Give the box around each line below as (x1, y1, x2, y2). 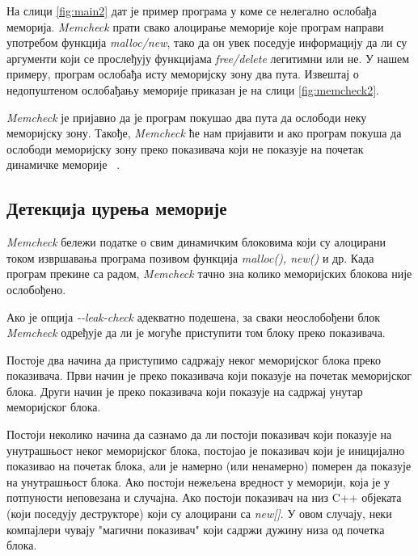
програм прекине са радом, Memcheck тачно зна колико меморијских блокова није (6, 265, 412, 282)
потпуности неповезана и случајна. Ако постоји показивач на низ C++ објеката (6, 489, 402, 506)
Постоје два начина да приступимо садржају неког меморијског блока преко (6, 351, 381, 368)
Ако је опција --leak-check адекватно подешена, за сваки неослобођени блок (6, 308, 381, 325)
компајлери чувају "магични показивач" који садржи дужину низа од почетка (6, 520, 385, 537)
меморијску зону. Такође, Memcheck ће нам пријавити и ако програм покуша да (6, 124, 402, 141)
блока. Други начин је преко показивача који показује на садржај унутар (6, 382, 363, 399)
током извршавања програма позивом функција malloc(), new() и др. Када (6, 249, 374, 266)
